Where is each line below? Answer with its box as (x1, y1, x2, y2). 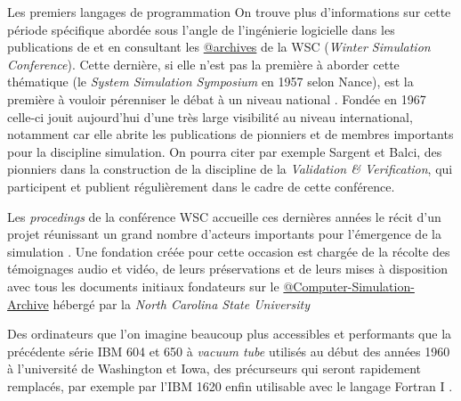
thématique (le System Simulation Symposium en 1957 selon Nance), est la (7, 72, 414, 91)
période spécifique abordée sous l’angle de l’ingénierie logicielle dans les (7, 20, 395, 38)
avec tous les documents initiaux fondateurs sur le (7, 276, 279, 295)
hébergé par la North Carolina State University (53, 294, 310, 313)
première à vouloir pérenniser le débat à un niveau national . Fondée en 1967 (7, 89, 426, 108)
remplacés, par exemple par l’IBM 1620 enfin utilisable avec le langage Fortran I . (7, 376, 453, 395)
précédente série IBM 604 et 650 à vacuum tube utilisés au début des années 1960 (7, 341, 450, 360)
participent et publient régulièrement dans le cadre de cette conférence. (7, 176, 395, 195)
